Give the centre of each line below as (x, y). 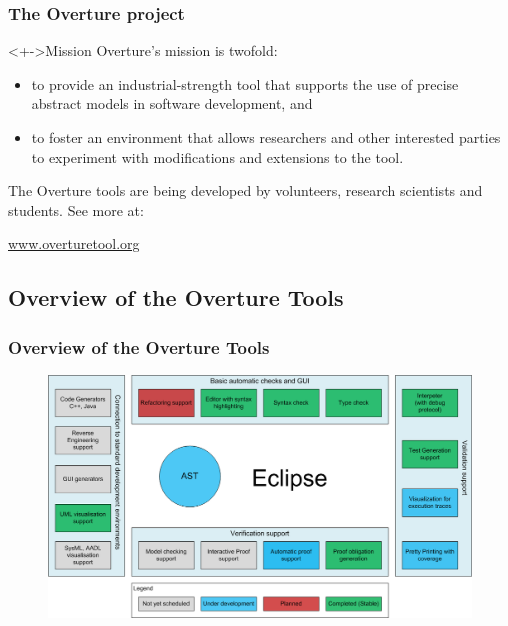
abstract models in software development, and (172, 103)
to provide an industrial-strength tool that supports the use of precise (245, 83)
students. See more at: (76, 209)
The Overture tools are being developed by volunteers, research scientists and (245, 190)
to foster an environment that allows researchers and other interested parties (266, 137)
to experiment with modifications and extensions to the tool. (217, 156)
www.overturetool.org (74, 243)
